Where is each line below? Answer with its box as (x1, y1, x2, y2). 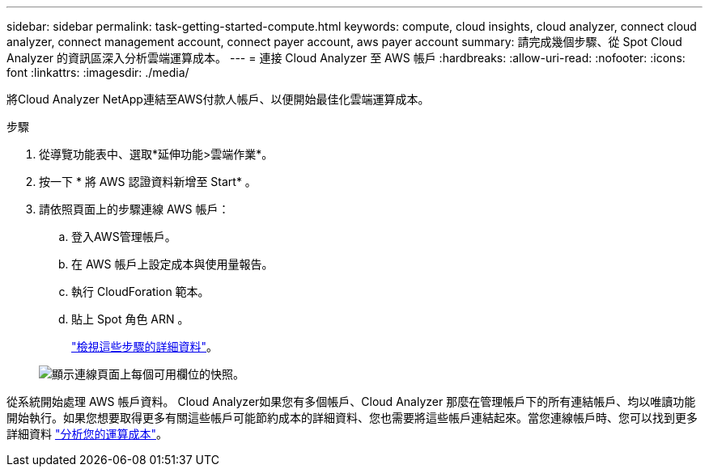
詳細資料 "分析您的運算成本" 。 (6, 427, 168, 441)
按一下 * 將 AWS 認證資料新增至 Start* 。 (39, 175, 257, 188)
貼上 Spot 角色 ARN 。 (71, 312, 189, 326)
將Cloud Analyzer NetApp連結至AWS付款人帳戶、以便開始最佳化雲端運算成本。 (6, 92, 430, 106)
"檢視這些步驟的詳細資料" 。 (71, 340, 219, 353)
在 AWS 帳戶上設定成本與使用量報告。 (71, 257, 274, 271)
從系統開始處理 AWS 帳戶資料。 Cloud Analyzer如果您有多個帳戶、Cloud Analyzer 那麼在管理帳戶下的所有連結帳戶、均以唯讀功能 (6, 395, 696, 408)
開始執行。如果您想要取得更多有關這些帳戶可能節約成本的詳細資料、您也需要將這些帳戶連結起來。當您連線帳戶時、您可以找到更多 (6, 411, 698, 424)
